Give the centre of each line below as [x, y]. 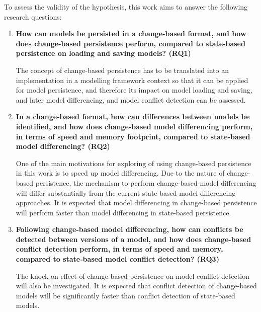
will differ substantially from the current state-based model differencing [126, 192]
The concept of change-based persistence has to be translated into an [122, 70]
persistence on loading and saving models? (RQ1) [103, 53]
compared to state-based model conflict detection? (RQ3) [117, 259]
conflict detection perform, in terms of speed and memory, [119, 249]
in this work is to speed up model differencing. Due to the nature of [120, 173]
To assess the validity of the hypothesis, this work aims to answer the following [126, 7]
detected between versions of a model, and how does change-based [134, 239]
